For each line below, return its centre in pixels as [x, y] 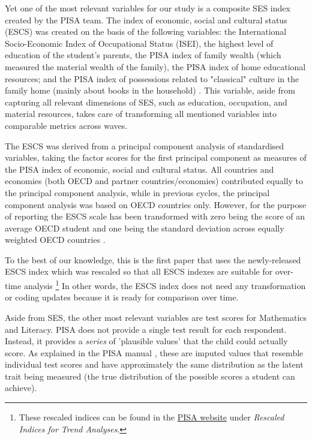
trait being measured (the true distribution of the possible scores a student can [150, 376]
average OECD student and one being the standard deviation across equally [145, 228]
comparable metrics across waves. [66, 125]
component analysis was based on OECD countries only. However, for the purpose [156, 204]
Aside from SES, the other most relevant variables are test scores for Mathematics [156, 317]
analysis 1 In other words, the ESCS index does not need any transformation [165, 285]
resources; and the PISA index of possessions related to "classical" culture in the [152, 78]
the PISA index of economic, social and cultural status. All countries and [139, 169]
